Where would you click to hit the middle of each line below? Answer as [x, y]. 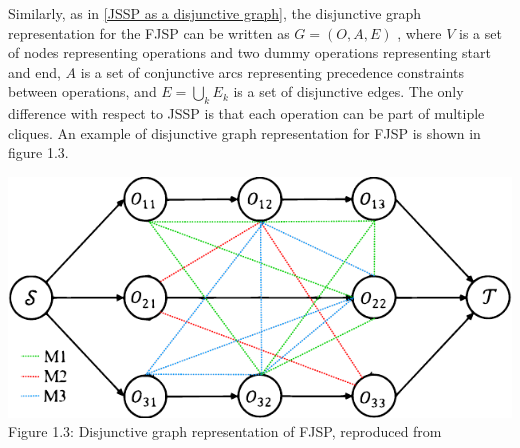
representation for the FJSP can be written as [149, 32]
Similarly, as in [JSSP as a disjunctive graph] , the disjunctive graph [215, 13]
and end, [34, 71]
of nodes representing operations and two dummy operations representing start [249, 52]
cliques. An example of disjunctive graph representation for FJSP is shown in [244, 132]
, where [419, 32]
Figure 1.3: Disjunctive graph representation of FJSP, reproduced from [225, 431]
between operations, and [82, 91]
